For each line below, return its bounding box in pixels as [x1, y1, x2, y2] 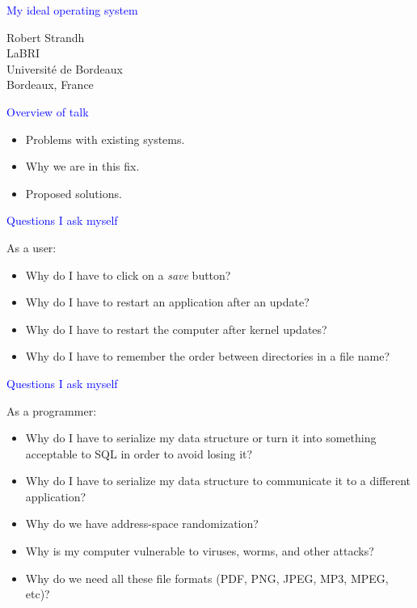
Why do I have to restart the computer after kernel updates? [25, 320, 327, 337]
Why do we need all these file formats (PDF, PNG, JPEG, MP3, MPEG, [25, 569, 389, 586]
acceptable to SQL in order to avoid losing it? [25, 445, 253, 462]
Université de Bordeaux [6, 60, 123, 77]
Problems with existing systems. [25, 130, 185, 147]
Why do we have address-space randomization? [25, 515, 259, 532]
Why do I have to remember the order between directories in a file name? [25, 348, 390, 365]
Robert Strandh [6, 28, 85, 45]
